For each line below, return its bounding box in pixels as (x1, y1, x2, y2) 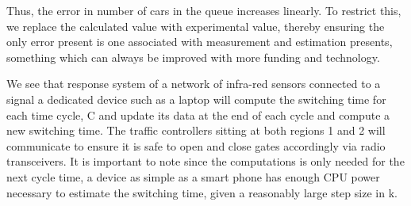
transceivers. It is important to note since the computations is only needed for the (6, 153, 405, 170)
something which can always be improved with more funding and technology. (6, 48, 380, 65)
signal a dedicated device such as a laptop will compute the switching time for (6, 90, 386, 107)
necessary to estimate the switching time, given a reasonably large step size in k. (6, 184, 398, 200)
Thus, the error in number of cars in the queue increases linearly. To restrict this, (6, 2, 401, 18)
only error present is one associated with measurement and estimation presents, (6, 33, 393, 50)
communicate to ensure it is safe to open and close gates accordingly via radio (6, 137, 386, 154)
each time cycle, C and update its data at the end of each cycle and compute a (6, 106, 390, 123)
